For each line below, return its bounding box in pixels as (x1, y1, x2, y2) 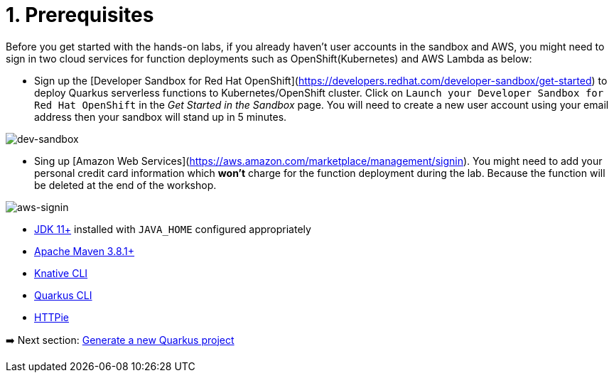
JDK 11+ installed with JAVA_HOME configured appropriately (34, 222, 311, 235)
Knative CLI (34, 266, 88, 279)
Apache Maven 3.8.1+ (34, 244, 135, 257)
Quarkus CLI (34, 288, 92, 301)
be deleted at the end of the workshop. (34, 178, 217, 191)
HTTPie (34, 310, 69, 323)
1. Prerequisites (6, 3, 154, 27)
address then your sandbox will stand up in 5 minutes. (34, 110, 287, 123)
